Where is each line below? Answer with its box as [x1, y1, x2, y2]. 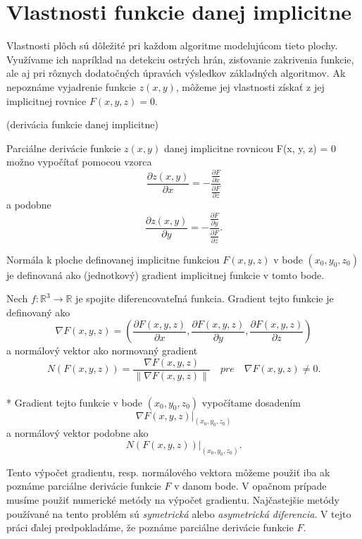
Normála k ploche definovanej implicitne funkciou [6, 252, 220, 266]
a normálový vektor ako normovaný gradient [6, 343, 198, 358]
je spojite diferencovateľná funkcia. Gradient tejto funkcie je [75, 291, 334, 306]
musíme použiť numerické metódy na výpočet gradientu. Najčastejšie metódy [6, 492, 339, 507]
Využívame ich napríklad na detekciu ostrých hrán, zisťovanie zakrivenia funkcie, [6, 51, 354, 66]
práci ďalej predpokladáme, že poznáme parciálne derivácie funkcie [6, 520, 294, 535]
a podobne [6, 197, 51, 212]
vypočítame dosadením [201, 395, 301, 409]
